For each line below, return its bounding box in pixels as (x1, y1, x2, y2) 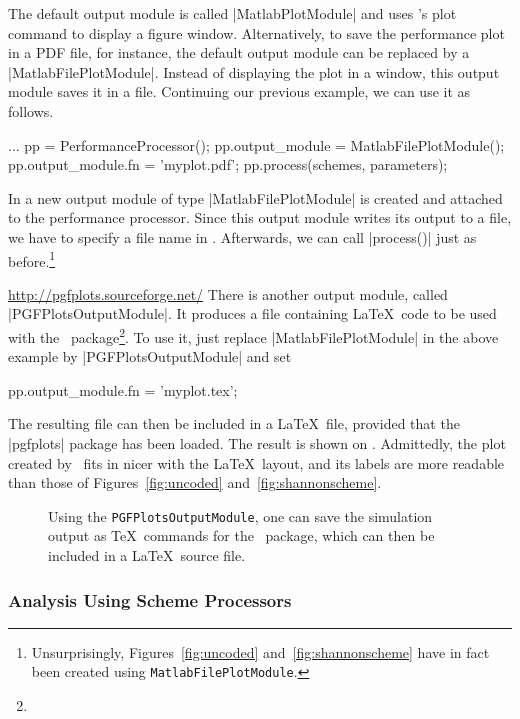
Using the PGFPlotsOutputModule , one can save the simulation (48, 505, 433, 526)
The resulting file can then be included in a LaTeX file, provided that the (8, 413, 460, 434)
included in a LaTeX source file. (48, 545, 246, 566)
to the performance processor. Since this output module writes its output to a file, (8, 207, 512, 228)
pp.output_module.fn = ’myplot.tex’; (8, 379, 238, 400)
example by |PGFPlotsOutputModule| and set (8, 346, 292, 367)
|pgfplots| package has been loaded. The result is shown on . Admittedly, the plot (8, 433, 506, 453)
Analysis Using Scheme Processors (8, 587, 292, 612)
